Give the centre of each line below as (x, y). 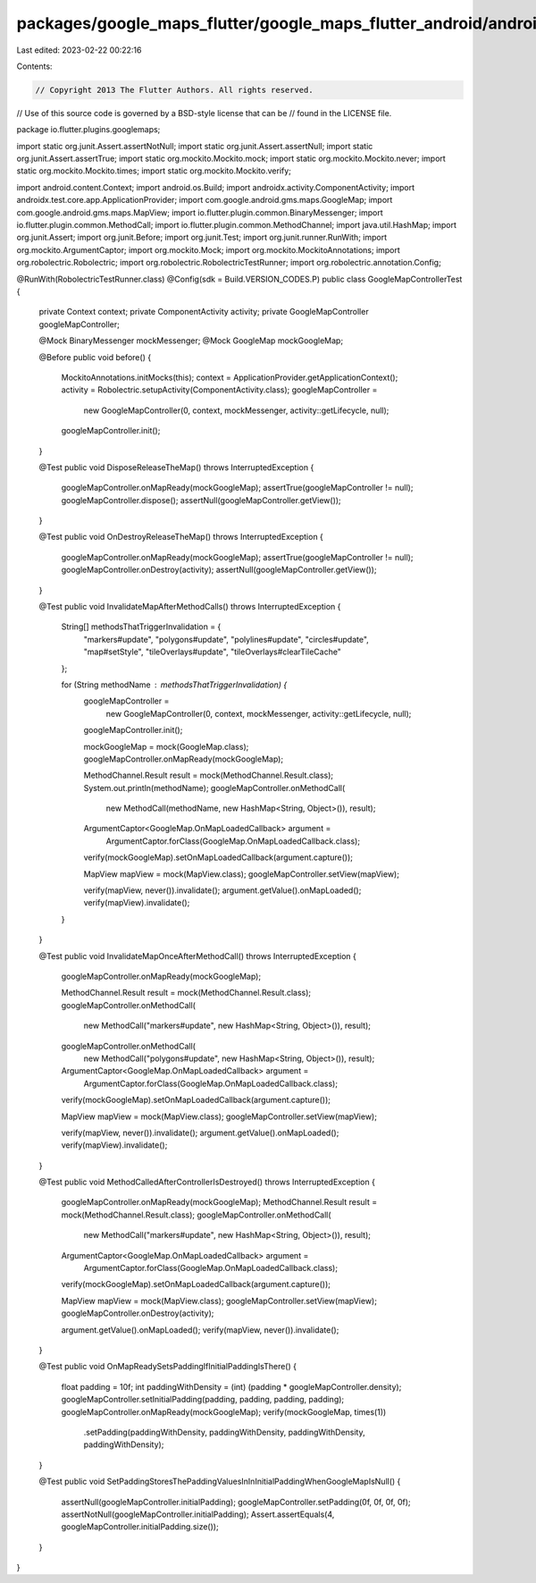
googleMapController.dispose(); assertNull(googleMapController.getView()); (201, 500)
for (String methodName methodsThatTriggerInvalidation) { (174, 685)
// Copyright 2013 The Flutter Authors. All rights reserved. (174, 90)
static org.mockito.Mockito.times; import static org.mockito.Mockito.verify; (154, 171)
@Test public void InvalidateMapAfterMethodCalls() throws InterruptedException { (190, 607)
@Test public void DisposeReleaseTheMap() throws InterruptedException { (176, 467)
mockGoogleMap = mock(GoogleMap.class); (166, 746)
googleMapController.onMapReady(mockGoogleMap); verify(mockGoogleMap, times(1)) (224, 1411)
